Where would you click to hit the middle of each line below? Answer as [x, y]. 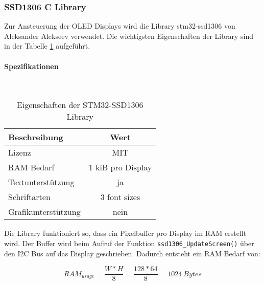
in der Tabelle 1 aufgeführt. [47, 46]
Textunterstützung [41, 182]
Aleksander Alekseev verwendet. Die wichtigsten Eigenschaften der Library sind [129, 36]
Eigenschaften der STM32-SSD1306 [80, 105]
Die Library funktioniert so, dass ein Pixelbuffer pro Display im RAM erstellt [125, 233]
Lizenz [20, 152]
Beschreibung [36, 137]
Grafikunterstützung [44, 212]
